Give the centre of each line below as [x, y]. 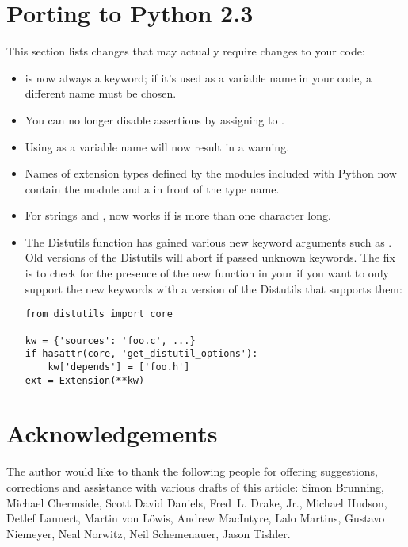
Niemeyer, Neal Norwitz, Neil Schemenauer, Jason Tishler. [149, 533]
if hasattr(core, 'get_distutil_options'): [141, 354]
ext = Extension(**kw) [85, 380]
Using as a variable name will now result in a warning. [157, 146]
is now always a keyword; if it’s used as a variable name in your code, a [198, 77]
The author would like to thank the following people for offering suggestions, [192, 471]
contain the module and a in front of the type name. [152, 188]
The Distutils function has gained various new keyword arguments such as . [208, 241]
